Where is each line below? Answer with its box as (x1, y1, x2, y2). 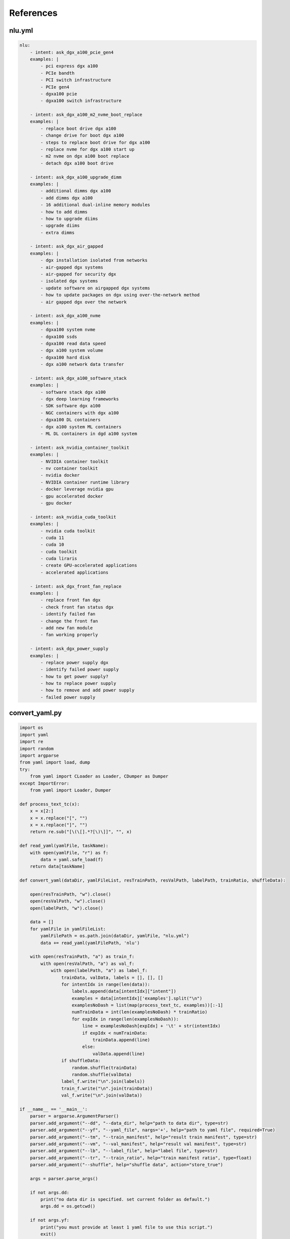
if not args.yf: (30, 1217, 69, 1223)
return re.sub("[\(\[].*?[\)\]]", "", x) (30, 829, 132, 835)
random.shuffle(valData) (72, 1072, 132, 1077)
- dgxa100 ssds (40, 334, 78, 339)
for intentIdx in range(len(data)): (61, 981, 150, 987)
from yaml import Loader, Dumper (30, 787, 111, 793)
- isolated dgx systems (40, 278, 98, 284)
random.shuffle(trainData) (72, 1065, 137, 1070)
